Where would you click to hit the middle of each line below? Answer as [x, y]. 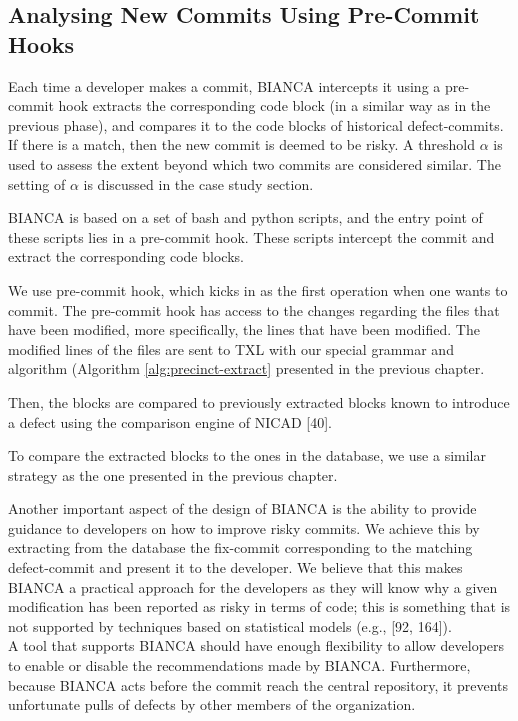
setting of [37, 183]
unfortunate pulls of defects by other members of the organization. [212, 704]
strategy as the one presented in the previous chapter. [173, 474]
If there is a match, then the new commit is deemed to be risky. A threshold [242, 144]
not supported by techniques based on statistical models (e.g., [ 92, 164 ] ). [230, 625]
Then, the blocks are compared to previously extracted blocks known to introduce [259, 401]
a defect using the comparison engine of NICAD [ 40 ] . [170, 421]
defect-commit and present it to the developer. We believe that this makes [235, 567]
